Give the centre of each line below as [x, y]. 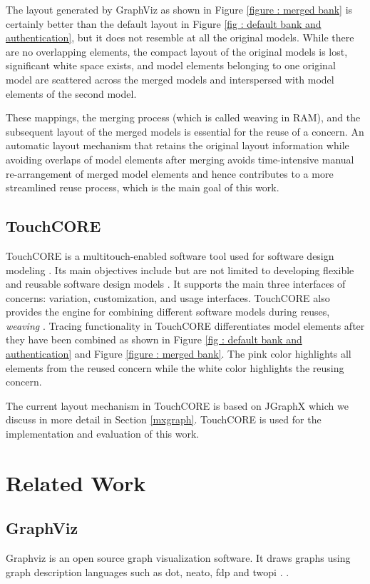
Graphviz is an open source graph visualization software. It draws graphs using [178, 558]
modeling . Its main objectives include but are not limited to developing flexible [180, 270]
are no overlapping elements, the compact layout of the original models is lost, [177, 51]
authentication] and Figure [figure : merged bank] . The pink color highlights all [179, 354]
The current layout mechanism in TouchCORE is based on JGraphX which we [177, 405]
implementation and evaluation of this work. [103, 434]
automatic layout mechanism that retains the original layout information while [178, 145]
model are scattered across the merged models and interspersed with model [170, 79]
